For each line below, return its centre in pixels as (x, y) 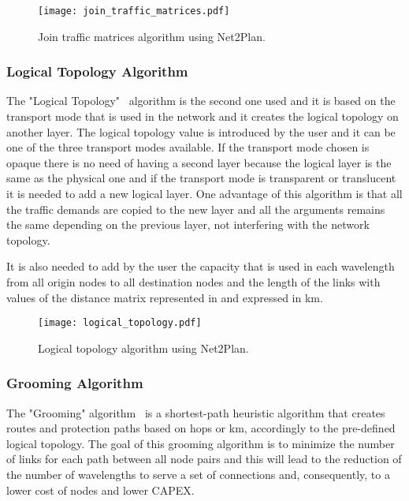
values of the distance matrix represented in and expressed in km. (165, 297)
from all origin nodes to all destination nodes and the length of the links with (193, 282)
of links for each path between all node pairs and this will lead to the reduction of (204, 459)
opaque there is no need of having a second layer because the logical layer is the (199, 162)
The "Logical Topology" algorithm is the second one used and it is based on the (201, 101)
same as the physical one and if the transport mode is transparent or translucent (201, 178)
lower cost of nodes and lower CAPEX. (100, 490)
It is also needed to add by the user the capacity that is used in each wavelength (201, 266)
